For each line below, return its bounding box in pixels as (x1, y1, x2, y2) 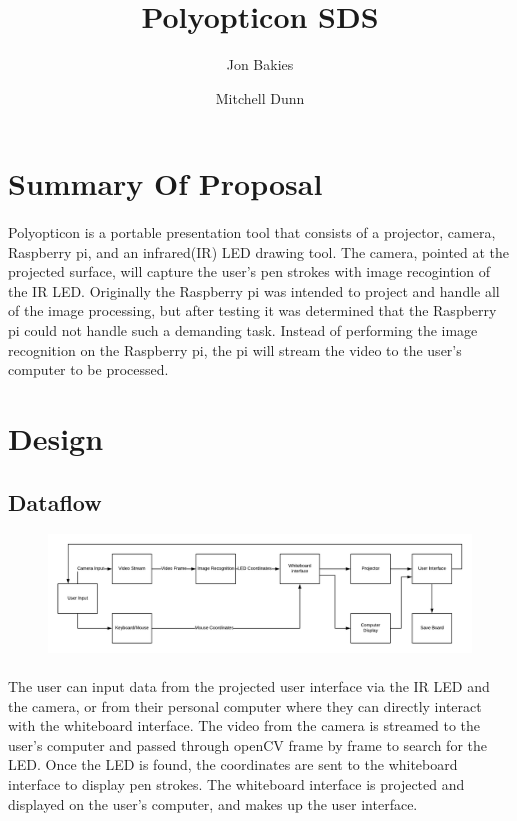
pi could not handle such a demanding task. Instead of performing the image (8, 320, 478, 341)
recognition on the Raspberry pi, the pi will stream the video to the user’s (8, 339, 462, 360)
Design (8, 418, 104, 459)
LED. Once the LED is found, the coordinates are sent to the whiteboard (8, 754, 458, 775)
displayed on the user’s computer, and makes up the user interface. (8, 793, 418, 814)
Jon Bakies (226, 54, 294, 75)
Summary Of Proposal (8, 163, 323, 204)
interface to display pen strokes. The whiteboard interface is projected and (8, 774, 465, 794)
